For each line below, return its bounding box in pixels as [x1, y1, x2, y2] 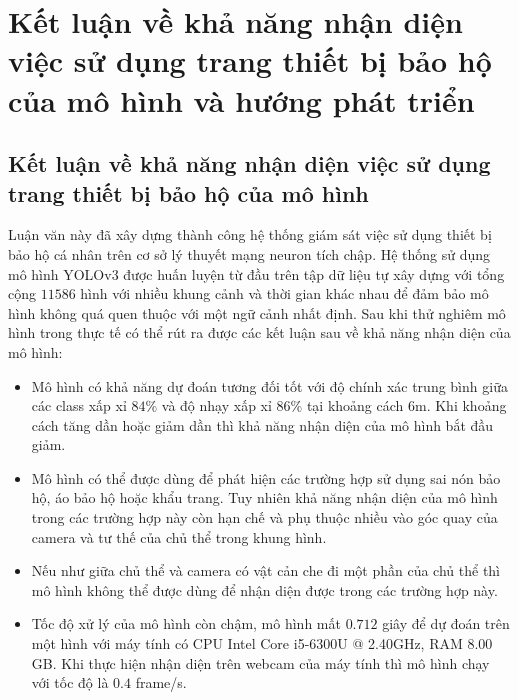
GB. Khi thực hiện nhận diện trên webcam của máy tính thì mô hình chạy [31, 652, 490, 673]
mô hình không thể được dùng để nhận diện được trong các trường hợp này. [31, 579, 498, 600]
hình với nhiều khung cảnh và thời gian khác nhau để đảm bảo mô [80, 283, 489, 304]
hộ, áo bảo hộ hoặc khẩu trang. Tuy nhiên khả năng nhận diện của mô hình [31, 487, 498, 508]
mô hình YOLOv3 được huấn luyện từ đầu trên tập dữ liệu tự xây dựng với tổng [8, 263, 505, 284]
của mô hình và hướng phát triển [8, 79, 475, 120]
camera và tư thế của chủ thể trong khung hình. [31, 526, 327, 547]
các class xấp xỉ [31, 395, 127, 416]
